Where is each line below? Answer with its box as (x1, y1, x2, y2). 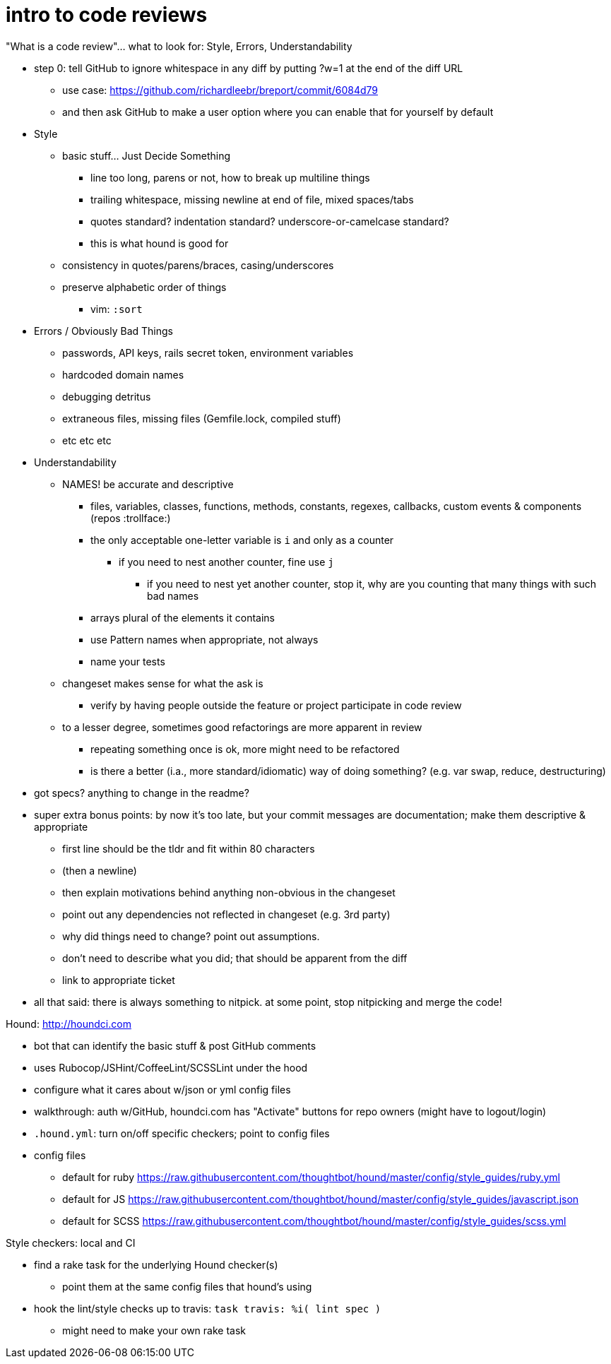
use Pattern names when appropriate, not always (90, 633, 319, 646)
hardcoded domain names (62, 368, 184, 381)
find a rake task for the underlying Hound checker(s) (34, 1258, 278, 1271)
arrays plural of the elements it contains (90, 611, 275, 624)
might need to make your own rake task (62, 1324, 246, 1336)
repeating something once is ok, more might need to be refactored (90, 742, 400, 755)
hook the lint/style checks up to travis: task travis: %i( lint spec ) (34, 1302, 381, 1315)
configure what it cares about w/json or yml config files (34, 1083, 291, 1096)
